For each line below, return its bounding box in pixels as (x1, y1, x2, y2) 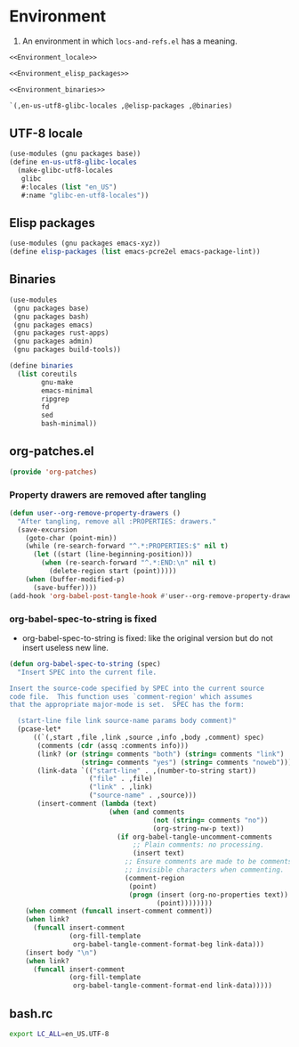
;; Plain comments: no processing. (132, 840, 265, 849)
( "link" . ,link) (88, 783, 153, 791)
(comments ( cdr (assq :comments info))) (36, 741, 190, 750)
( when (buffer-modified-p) (25, 574, 125, 584)
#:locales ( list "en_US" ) (20, 183, 117, 191)
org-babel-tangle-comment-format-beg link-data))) (72, 939, 265, 949)
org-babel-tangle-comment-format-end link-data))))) (72, 981, 273, 990)
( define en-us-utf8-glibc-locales (9, 158, 138, 166)
